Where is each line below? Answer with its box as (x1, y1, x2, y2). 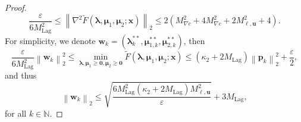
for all (5, 107, 27, 119)
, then (183, 34, 205, 46)
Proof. (5, 1, 27, 13)
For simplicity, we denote (5, 34, 96, 46)
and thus (5, 69, 37, 82)
